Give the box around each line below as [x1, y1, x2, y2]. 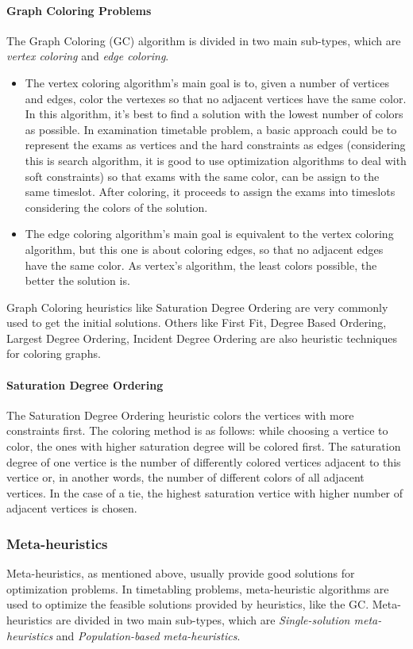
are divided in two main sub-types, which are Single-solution [56, 612, 350, 628]
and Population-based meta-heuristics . [56, 627, 241, 643]
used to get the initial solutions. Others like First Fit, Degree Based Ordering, [6, 314, 387, 331]
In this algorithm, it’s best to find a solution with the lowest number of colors [25, 106, 403, 122]
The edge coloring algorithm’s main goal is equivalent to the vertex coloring [25, 225, 394, 242]
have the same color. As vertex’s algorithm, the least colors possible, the [25, 256, 377, 273]
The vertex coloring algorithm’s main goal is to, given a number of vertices [25, 74, 389, 90]
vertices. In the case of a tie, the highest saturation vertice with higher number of [6, 484, 403, 501]
